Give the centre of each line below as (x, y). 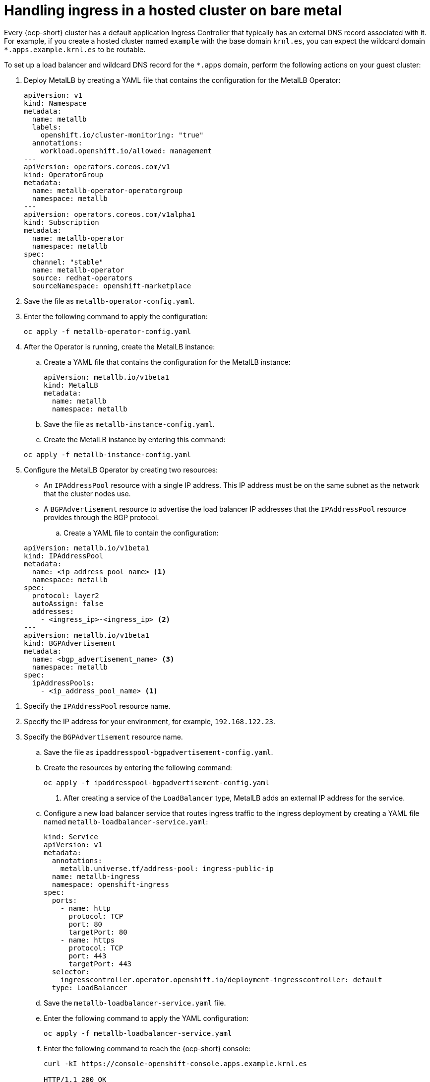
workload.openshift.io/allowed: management (126, 151)
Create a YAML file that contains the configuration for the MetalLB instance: (167, 362)
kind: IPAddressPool (64, 556)
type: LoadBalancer (90, 987)
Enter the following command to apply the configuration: (116, 316)
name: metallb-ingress (96, 876)
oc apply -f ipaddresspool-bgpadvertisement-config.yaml (157, 782)
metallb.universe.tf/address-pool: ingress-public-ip (167, 868)
